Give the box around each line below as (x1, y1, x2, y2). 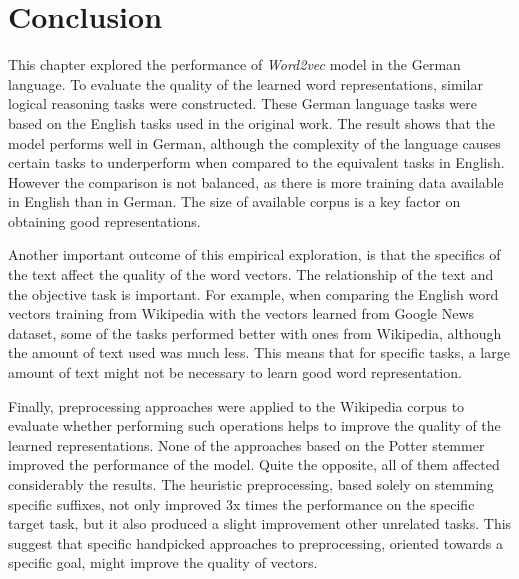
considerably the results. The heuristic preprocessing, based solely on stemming (8, 474, 494, 494)
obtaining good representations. (8, 210, 201, 231)
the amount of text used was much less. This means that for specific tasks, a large (8, 342, 510, 363)
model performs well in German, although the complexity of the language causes (8, 132, 501, 153)
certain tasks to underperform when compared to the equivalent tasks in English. (8, 152, 505, 173)
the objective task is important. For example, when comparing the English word (8, 283, 499, 304)
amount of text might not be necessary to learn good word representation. (8, 362, 462, 383)
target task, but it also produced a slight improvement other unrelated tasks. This (8, 513, 512, 534)
